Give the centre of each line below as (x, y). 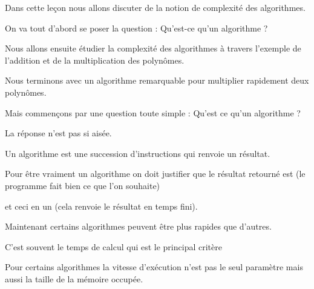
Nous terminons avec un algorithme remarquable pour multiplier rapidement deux (157, 80)
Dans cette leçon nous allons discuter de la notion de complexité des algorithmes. (155, 7)
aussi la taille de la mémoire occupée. (74, 278)
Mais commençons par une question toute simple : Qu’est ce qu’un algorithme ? (153, 112)
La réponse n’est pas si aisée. (58, 133)
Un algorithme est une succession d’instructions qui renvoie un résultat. (138, 153)
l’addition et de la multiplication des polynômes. (95, 60)
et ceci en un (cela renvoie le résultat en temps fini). (101, 206)
